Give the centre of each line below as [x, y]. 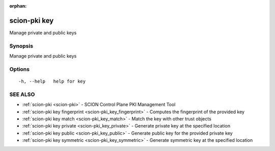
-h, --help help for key [52, 81]
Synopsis [21, 46]
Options [20, 69]
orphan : [18, 6]
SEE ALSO [22, 94]
